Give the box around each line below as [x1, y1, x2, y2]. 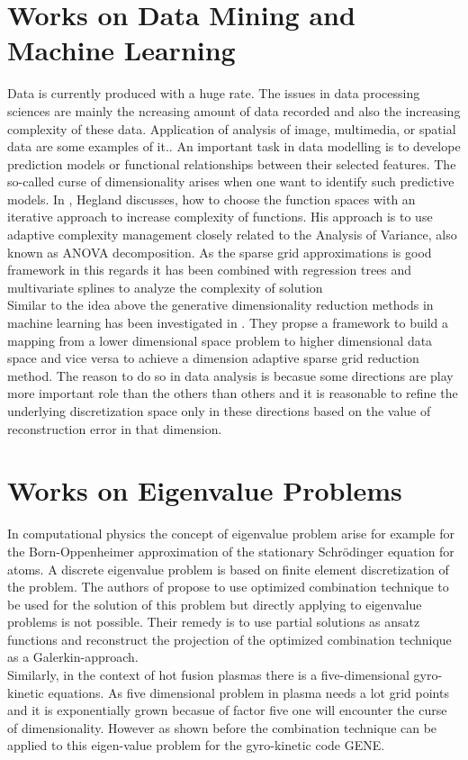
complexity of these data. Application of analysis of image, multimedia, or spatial [7, 119, 456, 138]
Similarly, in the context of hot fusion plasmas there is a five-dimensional [7, 665, 409, 684]
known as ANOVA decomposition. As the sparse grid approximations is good [7, 242, 432, 261]
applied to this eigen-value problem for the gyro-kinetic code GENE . [7, 736, 385, 755]
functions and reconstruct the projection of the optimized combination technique [7, 629, 452, 648]
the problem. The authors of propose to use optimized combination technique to [7, 577, 449, 596]
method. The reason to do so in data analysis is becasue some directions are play [7, 366, 454, 385]
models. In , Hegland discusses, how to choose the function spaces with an [7, 189, 416, 208]
